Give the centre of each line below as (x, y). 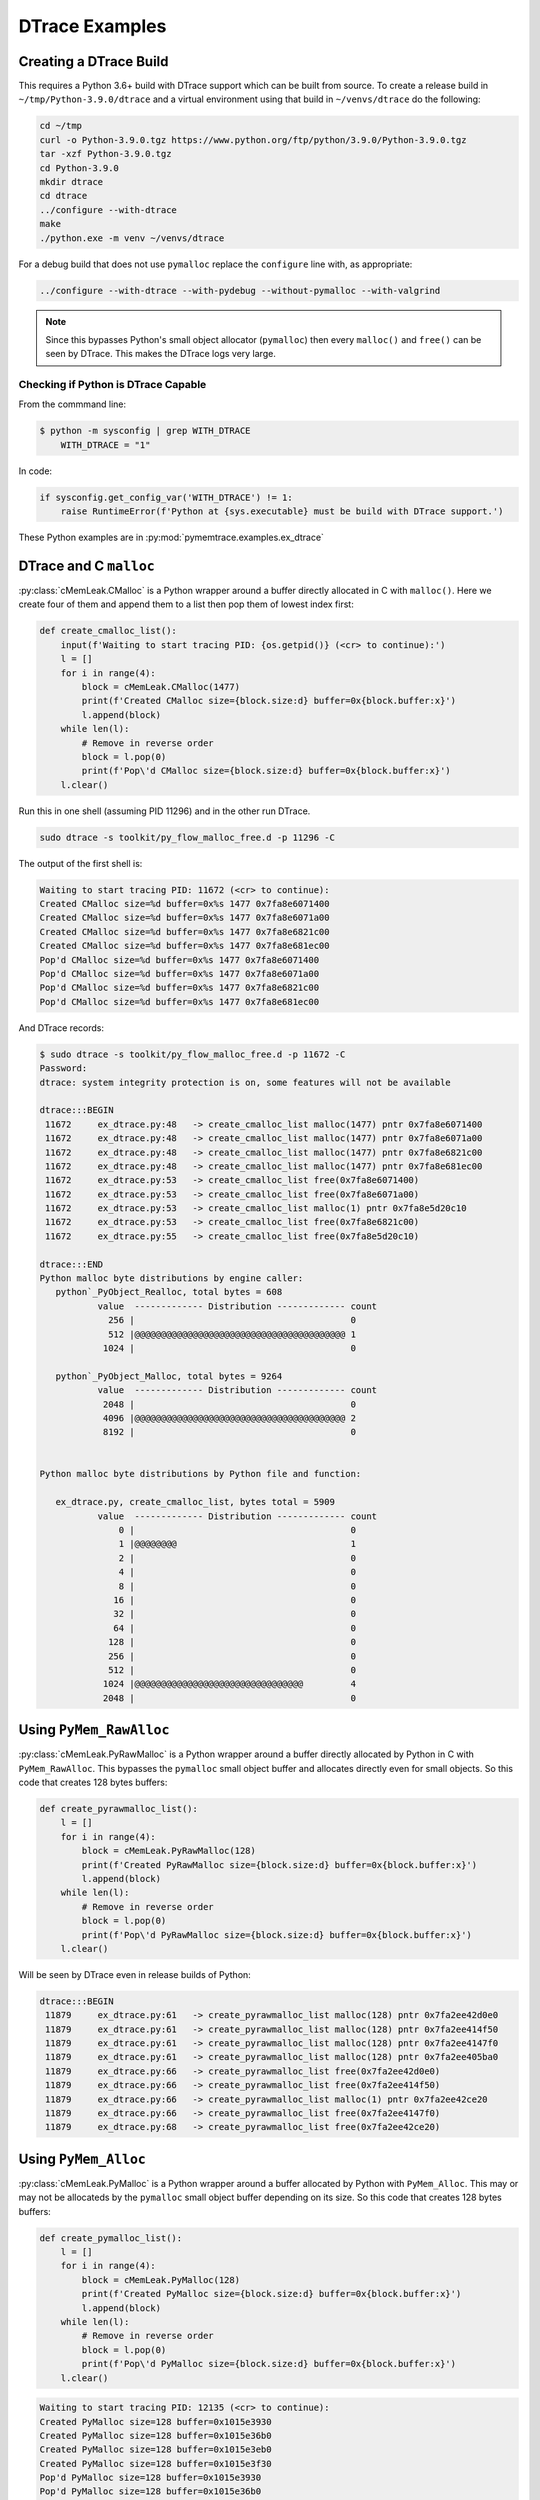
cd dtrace (63, 196)
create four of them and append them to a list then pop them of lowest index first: (186, 604)
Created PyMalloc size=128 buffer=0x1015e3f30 (155, 2463)
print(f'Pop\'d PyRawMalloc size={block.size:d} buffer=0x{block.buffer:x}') (276, 1934)
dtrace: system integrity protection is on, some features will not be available (245, 1082)
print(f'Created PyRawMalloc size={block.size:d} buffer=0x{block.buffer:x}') (279, 1864)
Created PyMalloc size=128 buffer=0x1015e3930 (155, 2421)
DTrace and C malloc (86, 565)
